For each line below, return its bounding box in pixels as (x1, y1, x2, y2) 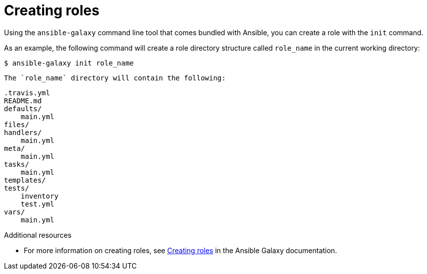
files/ (4, 120, 29, 129)
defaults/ (4, 104, 42, 113)
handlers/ (4, 128, 42, 137)
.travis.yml (4, 88, 50, 97)
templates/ (4, 176, 46, 184)
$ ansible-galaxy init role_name (4, 59, 134, 67)
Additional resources (4, 230, 71, 239)
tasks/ (4, 160, 29, 168)
